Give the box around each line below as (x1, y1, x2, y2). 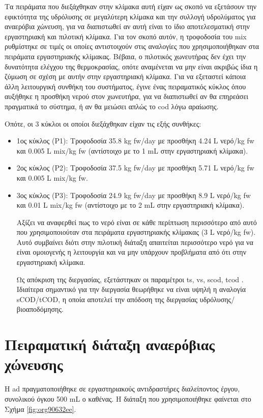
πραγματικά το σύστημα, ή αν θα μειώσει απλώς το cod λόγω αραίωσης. (5, 101, 219, 111)
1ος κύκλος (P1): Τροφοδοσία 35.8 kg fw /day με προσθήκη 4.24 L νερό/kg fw (16, 135, 254, 146)
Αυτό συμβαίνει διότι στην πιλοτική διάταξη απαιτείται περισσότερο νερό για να (16, 236, 253, 247)
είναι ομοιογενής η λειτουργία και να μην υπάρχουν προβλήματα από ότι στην (16, 247, 246, 257)
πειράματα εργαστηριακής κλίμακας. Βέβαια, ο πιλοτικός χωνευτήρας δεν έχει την (5, 51, 246, 61)
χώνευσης (5, 354, 63, 375)
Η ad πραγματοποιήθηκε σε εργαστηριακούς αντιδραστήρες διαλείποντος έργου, (5, 383, 240, 394)
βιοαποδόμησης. (16, 304, 64, 314)
